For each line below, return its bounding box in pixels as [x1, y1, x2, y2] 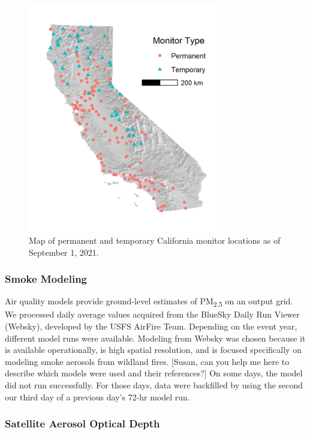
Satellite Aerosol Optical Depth [5, 416, 160, 431]
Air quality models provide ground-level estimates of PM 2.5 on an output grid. [5, 295, 293, 309]
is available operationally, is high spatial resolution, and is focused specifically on [5, 343, 302, 356]
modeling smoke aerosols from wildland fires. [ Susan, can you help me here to [5, 355, 290, 367]
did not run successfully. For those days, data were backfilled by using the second [5, 379, 303, 391]
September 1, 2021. [29, 246, 99, 258]
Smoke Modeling [5, 271, 87, 286]
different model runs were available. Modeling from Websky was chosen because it [5, 331, 306, 344]
